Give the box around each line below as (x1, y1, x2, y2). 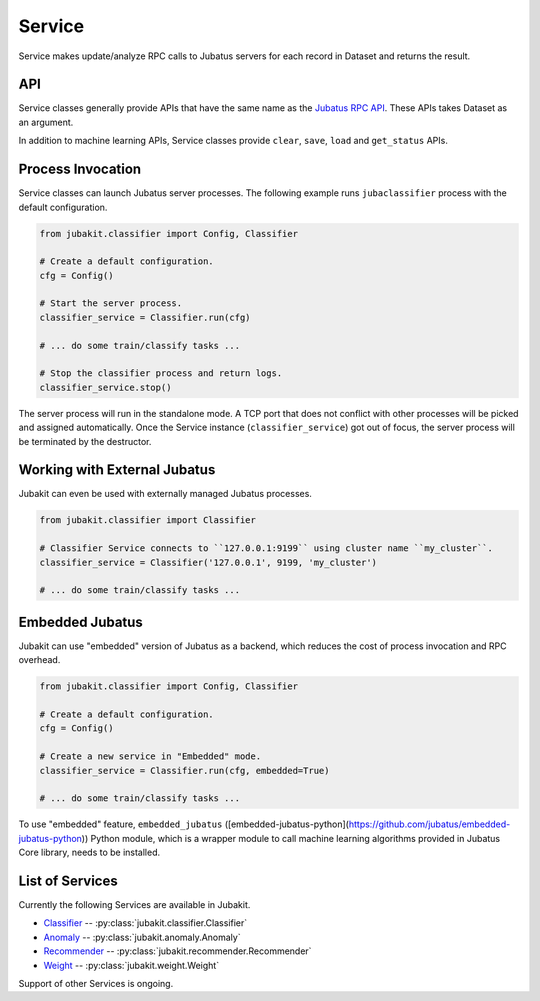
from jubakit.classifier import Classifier (39, 515, 257, 526)
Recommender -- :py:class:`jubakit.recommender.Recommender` (43, 945, 312, 957)
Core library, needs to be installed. (18, 846, 161, 859)
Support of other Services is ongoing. (18, 978, 174, 990)
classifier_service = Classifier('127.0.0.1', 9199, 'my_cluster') (39, 556, 378, 568)
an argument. (18, 116, 74, 128)
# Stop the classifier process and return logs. (39, 368, 283, 379)
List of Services (18, 873, 119, 889)
